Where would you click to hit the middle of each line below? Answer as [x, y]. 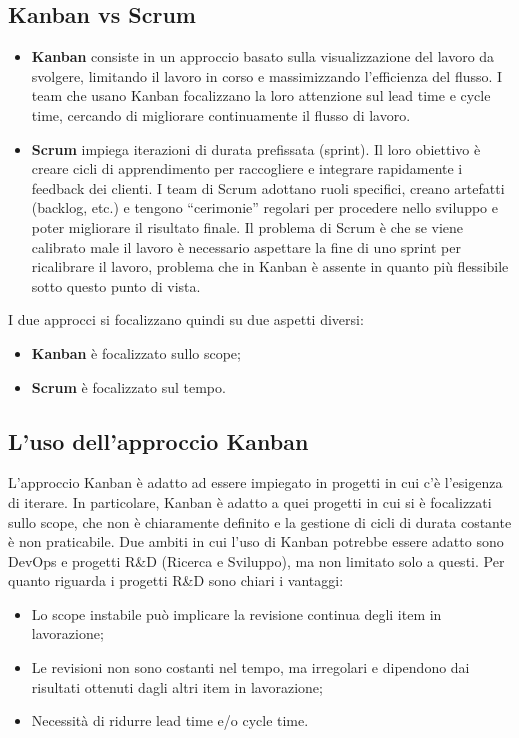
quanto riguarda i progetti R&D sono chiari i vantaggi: [176, 580]
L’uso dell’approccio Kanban [158, 440]
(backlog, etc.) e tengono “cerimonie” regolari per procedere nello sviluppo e [264, 207]
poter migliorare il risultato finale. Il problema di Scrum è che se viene [247, 226]
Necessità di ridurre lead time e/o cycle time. [170, 720]
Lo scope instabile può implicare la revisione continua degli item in [236, 613]
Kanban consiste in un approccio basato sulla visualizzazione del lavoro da [263, 56]
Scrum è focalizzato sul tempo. [128, 386]
